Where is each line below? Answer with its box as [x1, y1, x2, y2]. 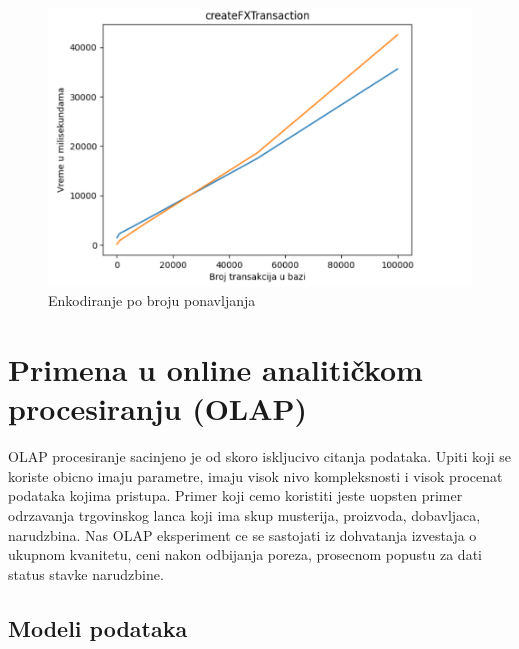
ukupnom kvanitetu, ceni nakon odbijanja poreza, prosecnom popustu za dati [8, 544, 482, 565]
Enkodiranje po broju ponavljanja [48, 290, 256, 311]
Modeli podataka [8, 612, 188, 643]
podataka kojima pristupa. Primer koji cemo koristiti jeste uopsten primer [8, 485, 463, 506]
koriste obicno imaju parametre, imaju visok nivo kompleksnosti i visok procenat [8, 465, 503, 486]
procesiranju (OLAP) [8, 388, 308, 429]
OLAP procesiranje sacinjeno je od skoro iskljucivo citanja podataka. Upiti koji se [8, 446, 511, 467]
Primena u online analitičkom [8, 349, 423, 390]
